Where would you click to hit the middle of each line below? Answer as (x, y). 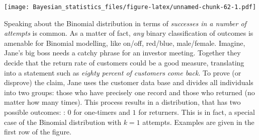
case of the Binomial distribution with (63, 122)
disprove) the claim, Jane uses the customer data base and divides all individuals (129, 82)
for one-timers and (102, 112)
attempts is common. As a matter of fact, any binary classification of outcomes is (129, 33)
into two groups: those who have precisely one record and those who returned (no (129, 92)
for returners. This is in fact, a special (197, 112)
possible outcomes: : (35, 112)
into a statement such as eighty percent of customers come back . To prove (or (123, 72)
